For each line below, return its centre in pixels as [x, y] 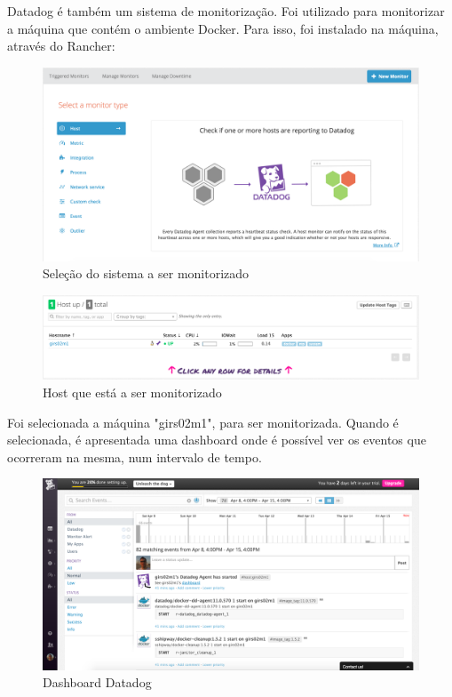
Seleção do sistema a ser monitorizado [146, 273]
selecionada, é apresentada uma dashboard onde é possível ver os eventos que [217, 440]
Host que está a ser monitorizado [132, 392]
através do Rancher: [61, 46]
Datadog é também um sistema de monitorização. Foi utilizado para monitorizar [226, 11]
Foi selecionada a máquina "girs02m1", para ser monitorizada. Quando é [203, 422]
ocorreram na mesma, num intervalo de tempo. [135, 457]
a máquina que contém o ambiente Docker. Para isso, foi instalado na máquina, [223, 28]
